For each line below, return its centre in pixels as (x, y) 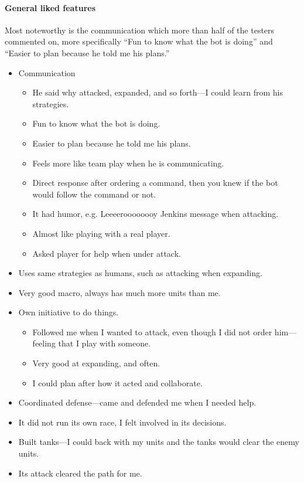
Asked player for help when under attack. (107, 253)
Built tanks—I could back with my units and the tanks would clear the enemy (159, 442)
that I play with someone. (105, 343)
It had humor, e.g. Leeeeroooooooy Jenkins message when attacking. (156, 214)
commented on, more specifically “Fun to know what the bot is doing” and (139, 41)
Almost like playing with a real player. (101, 233)
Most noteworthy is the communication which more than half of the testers (140, 30)
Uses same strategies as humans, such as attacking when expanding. (140, 273)
